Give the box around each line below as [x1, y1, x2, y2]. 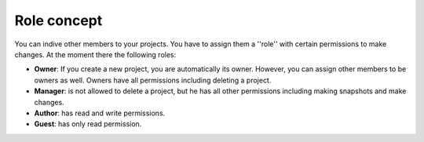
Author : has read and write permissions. [34, 108, 166, 118]
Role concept [14, 12, 103, 29]
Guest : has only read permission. [34, 119, 142, 129]
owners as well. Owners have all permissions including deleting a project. [34, 75, 272, 85]
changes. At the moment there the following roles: [14, 49, 177, 59]
